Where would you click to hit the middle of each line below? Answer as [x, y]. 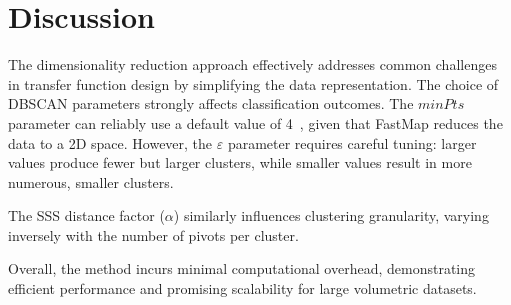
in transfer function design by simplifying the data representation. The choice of [253, 83]
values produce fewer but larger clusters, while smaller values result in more [240, 162]
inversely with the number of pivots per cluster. [153, 234]
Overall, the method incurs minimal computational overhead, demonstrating [242, 268]
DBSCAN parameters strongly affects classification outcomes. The [211, 103]
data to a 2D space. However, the [110, 142]
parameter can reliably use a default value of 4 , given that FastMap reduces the [255, 122]
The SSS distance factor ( [86, 215]
